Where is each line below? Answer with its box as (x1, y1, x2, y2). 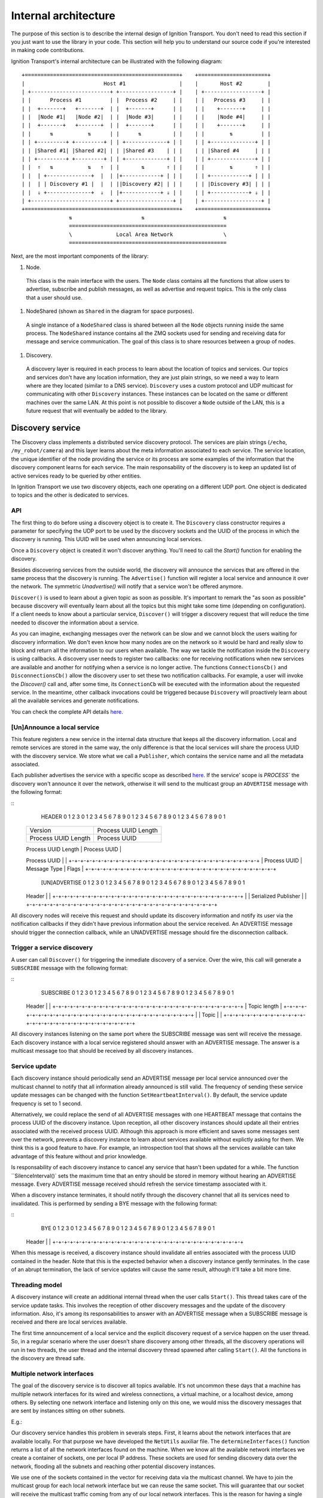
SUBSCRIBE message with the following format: (11, 965, 128, 972)
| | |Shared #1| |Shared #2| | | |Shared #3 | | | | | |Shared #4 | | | (22, 147, 271, 154)
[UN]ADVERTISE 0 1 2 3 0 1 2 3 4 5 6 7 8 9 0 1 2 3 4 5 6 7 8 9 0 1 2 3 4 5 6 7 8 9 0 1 (41, 878, 245, 886)
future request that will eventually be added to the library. (26, 407, 167, 415)
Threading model (11, 1280, 62, 1289)
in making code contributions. (11, 47, 85, 54)
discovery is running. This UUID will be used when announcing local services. (11, 536, 203, 543)
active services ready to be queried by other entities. (11, 472, 142, 479)
